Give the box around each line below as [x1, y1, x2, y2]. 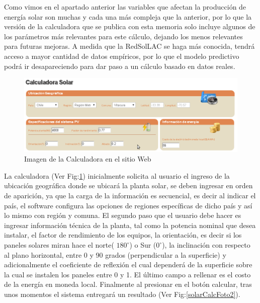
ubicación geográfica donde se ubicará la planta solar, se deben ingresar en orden [4, 180, 253, 191]
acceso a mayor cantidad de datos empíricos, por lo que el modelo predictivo [4, 50, 239, 61]
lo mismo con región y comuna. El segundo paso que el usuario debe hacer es [4, 210, 241, 220]
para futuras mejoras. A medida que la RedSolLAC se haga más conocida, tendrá [4, 41, 255, 51]
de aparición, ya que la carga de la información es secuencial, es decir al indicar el [4, 190, 256, 201]
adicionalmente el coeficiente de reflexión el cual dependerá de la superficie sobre [4, 259, 252, 270]
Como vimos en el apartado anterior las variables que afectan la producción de [4, 2, 246, 12]
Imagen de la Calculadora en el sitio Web [24, 154, 151, 164]
